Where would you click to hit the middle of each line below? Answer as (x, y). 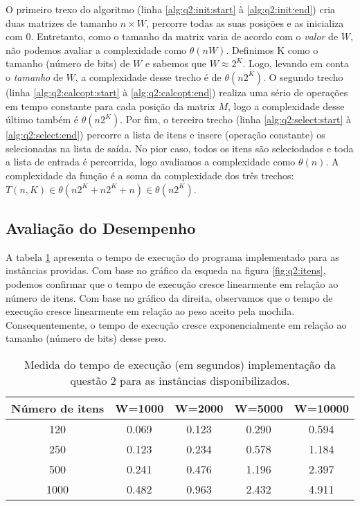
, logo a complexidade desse (286, 106)
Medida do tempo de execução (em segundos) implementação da (180, 364)
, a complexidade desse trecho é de (148, 76)
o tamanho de (34, 76)
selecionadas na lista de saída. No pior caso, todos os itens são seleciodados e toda (180, 148)
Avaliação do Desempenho (101, 227)
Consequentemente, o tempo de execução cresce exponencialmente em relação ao (176, 324)
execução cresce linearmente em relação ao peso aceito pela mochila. (150, 311)
